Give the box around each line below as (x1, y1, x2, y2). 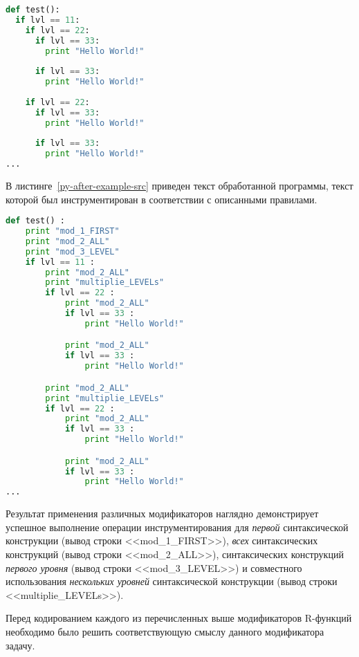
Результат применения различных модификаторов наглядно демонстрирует (6, 506, 319, 521)
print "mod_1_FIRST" (25, 226, 120, 237)
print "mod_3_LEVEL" (25, 246, 120, 257)
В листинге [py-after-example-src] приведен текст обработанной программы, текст (6, 178, 353, 192)
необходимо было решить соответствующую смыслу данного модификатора (6, 624, 324, 638)
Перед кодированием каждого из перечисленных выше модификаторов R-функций (6, 611, 352, 625)
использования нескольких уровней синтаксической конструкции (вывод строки (6, 574, 338, 589)
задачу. (6, 638, 35, 652)
